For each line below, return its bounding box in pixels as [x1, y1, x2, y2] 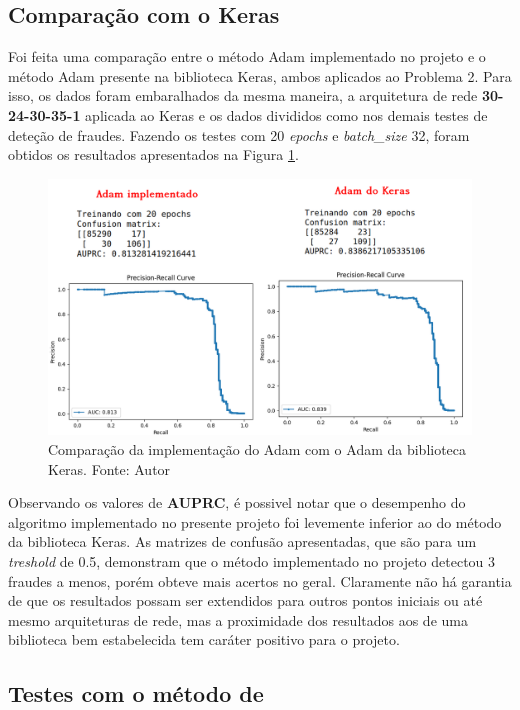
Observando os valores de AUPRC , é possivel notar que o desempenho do [8, 492, 466, 513]
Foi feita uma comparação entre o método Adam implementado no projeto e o [8, 46, 486, 67]
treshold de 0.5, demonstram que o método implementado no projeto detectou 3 [8, 551, 496, 572]
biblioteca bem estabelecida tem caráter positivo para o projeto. [8, 629, 400, 650]
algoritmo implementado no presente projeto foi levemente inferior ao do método [8, 511, 502, 532]
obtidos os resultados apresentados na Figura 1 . [8, 144, 299, 165]
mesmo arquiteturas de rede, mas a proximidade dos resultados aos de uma [8, 609, 468, 630]
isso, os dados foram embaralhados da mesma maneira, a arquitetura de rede [8, 85, 478, 106]
